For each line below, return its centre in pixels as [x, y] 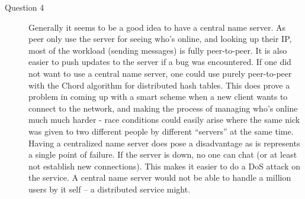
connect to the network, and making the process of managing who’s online [163, 108]
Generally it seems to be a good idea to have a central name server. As [157, 27]
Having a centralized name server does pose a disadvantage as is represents [164, 143]
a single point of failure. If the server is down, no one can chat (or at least [163, 154]
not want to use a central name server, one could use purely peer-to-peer [160, 73]
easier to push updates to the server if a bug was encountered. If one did [160, 62]
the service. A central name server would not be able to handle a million [160, 177]
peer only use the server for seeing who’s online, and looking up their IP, [160, 39]
